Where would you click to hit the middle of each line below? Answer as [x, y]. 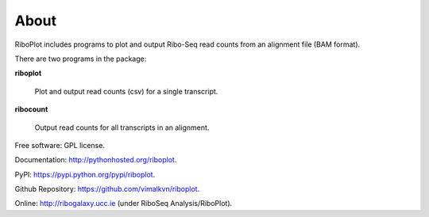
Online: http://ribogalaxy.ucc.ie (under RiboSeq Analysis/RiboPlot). [124, 204]
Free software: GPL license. [60, 145]
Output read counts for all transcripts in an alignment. [122, 128]
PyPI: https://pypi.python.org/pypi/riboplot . [85, 174]
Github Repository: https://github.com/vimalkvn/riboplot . [107, 189]
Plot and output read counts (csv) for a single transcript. [126, 91]
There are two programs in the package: [81, 59]
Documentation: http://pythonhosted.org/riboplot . [96, 160]
